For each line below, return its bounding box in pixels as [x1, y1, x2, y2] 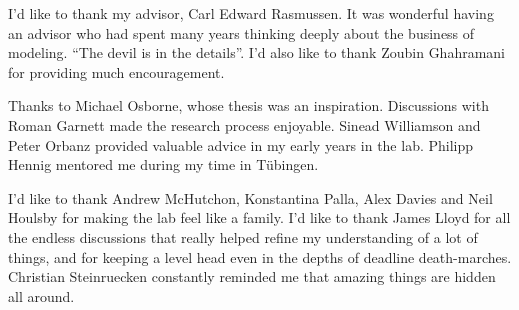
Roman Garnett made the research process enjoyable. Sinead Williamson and [8, 114, 481, 135]
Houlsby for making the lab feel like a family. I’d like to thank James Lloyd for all [8, 207, 511, 228]
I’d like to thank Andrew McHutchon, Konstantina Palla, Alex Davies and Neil [8, 187, 493, 208]
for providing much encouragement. [8, 61, 225, 82]
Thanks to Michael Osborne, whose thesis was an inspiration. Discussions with [8, 95, 489, 116]
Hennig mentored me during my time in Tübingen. [8, 154, 319, 175]
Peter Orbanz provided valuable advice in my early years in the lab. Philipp [8, 134, 474, 155]
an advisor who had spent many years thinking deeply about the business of [8, 22, 475, 43]
